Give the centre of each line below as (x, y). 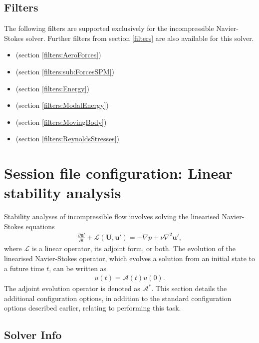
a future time (24, 268)
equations (40, 226)
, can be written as (78, 268)
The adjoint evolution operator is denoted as (72, 288)
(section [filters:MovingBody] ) (61, 122)
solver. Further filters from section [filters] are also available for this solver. (140, 38)
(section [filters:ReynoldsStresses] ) (68, 139)
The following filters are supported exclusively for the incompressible (109, 28)
